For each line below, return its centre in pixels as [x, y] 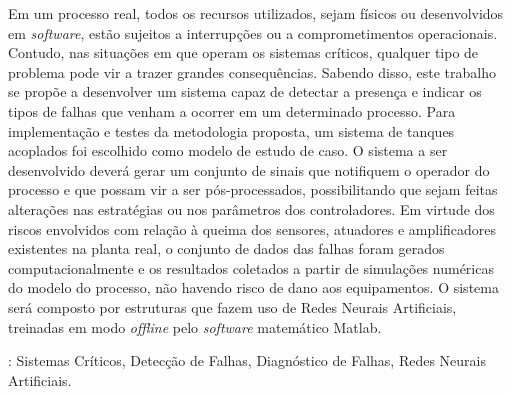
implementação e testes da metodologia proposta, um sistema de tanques [231, 130]
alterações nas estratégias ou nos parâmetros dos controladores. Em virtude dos [251, 208]
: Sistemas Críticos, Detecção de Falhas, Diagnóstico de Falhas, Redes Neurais [247, 360]
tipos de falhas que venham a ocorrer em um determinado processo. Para [232, 110]
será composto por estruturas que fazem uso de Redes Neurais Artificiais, [232, 306]
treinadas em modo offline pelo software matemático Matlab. [195, 326]
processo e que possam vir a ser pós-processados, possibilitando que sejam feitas [253, 189]
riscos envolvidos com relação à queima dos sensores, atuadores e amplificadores [252, 228]
